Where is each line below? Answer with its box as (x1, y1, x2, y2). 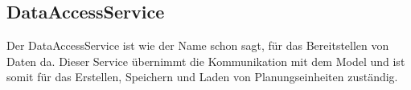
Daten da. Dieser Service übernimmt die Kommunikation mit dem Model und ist (6, 52, 405, 69)
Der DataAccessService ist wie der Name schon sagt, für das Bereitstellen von (6, 37, 389, 54)
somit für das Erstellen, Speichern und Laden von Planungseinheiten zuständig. (6, 68, 398, 85)
